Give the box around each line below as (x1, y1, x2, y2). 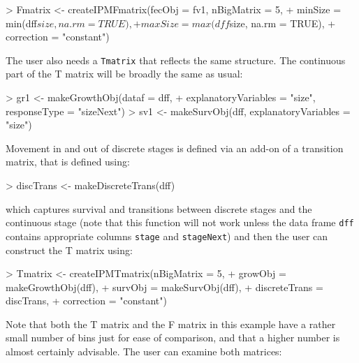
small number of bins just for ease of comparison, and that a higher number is (6, 330, 340, 345)
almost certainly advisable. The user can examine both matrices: (6, 344, 282, 359)
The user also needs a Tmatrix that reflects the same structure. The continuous (6, 52, 346, 67)
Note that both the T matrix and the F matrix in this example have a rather (6, 316, 336, 331)
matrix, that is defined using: (6, 154, 130, 169)
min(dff (6, 15, 37, 30)
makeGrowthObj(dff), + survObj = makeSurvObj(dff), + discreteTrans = (6, 279, 323, 294)
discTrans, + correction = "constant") (6, 293, 167, 308)
